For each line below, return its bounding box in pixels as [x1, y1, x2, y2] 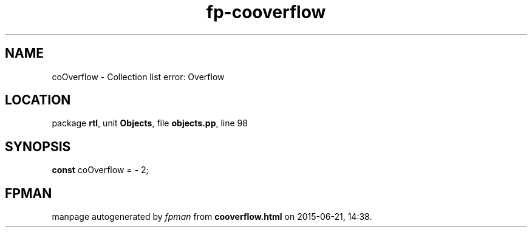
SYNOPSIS [5, 138, 71, 154]
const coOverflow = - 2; [52, 165, 149, 176]
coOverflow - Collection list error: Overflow [52, 71, 225, 82]
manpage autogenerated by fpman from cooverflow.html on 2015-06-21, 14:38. [52, 211, 372, 222]
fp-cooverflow [206, 2, 326, 22]
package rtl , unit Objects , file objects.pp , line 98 [52, 118, 248, 129]
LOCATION [5, 92, 71, 108]
